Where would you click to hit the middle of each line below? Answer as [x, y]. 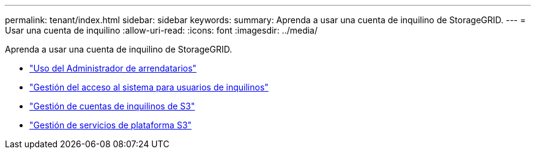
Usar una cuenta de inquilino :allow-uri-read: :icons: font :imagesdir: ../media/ [162, 30]
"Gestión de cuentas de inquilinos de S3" [112, 106]
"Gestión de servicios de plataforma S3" [111, 125]
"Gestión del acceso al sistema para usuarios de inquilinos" [149, 87]
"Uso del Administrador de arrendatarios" [113, 68]
